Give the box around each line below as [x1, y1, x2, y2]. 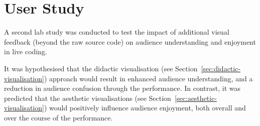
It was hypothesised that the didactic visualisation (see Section [4, 63, 198, 73]
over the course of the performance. [4, 112, 113, 122]
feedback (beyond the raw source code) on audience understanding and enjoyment [4, 36, 256, 47]
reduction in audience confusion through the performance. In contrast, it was [4, 83, 241, 93]
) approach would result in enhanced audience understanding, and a [44, 73, 253, 83]
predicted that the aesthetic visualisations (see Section [4, 92, 171, 103]
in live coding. [4, 46, 47, 57]
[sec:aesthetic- [174, 92, 217, 103]
